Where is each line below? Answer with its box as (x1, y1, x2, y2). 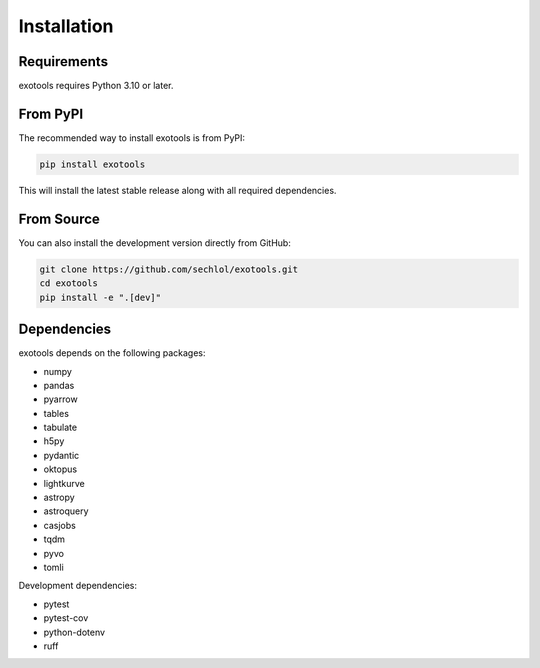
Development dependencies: (18, 580, 138, 592)
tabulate (43, 421, 78, 434)
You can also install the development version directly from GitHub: (18, 236, 292, 249)
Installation (18, 15, 114, 37)
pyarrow (43, 393, 79, 405)
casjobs (43, 519, 77, 531)
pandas (43, 379, 75, 391)
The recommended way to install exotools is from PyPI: (18, 131, 245, 144)
